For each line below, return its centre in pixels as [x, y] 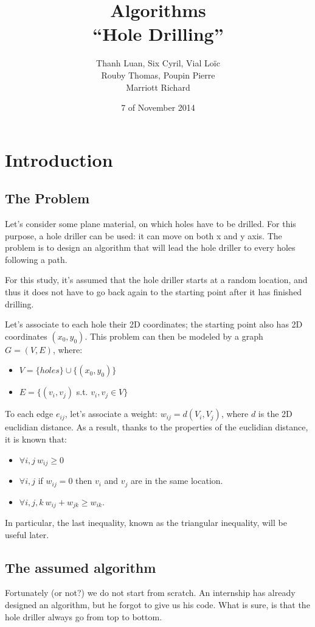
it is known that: [36, 439]
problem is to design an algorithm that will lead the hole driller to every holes [150, 247]
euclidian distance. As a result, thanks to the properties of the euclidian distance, [157, 427]
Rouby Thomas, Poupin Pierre [158, 75]
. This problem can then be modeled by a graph [174, 336]
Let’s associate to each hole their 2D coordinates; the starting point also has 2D [154, 324]
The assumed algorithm [81, 567]
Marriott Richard [158, 87]
